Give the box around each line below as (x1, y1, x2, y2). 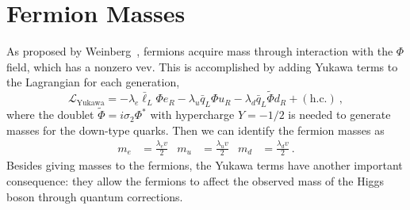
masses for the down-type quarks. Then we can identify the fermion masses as (6, 121, 385, 138)
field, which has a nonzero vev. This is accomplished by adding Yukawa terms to (6, 58, 398, 74)
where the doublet (6, 106, 94, 123)
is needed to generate (288, 106, 391, 123)
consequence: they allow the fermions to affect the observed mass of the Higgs (6, 173, 385, 189)
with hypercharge (150, 106, 235, 123)
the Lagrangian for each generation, (6, 74, 180, 90)
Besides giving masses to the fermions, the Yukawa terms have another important (6, 157, 403, 174)
